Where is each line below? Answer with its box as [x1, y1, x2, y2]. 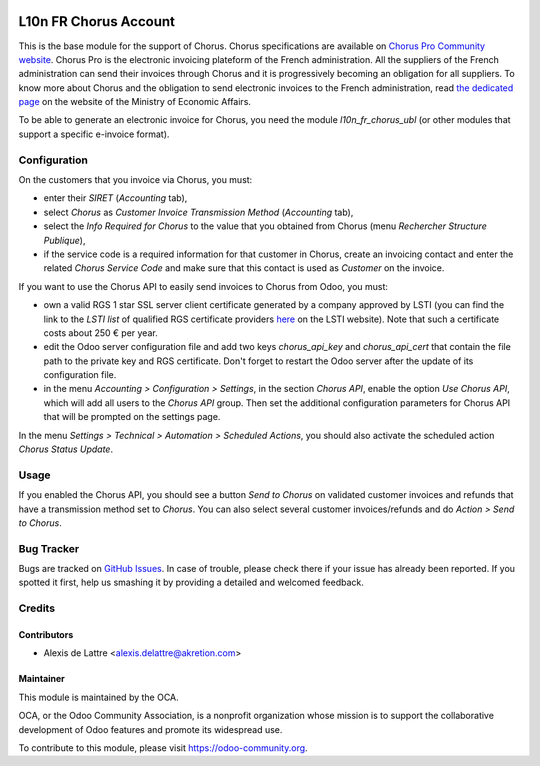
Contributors [18, 629, 74, 641]
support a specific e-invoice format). [18, 128, 170, 140]
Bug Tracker [18, 541, 80, 555]
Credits [18, 601, 55, 615]
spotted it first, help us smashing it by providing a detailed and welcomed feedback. [18, 576, 364, 589]
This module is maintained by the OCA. [18, 691, 179, 703]
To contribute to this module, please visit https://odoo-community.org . [18, 742, 309, 754]
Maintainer [18, 673, 65, 685]
